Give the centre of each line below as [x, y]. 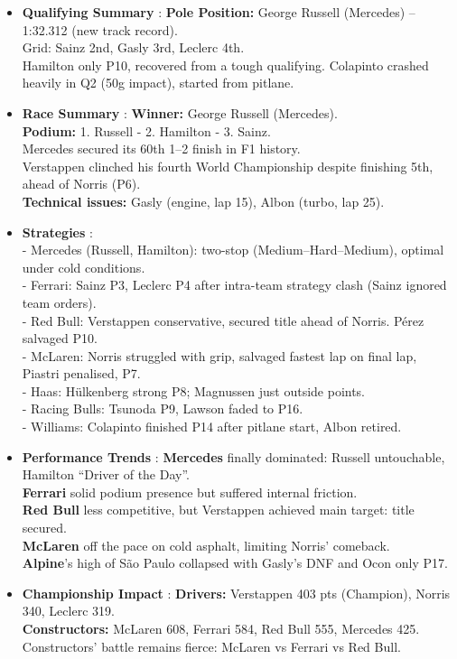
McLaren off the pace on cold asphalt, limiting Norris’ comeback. [206, 545]
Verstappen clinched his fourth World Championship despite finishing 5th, [228, 166]
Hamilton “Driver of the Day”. [106, 474]
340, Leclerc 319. [68, 611]
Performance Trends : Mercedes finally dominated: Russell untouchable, [233, 456]
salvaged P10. [60, 338]
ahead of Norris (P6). [81, 184]
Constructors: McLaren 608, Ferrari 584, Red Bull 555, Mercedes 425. [221, 628]
